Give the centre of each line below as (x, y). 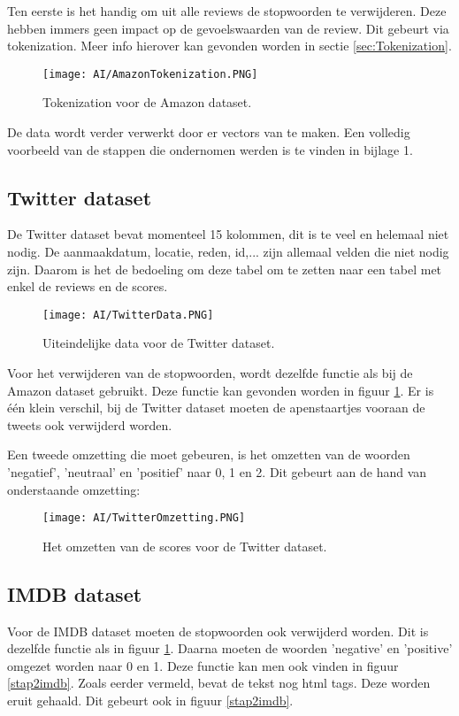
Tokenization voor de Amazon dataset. (147, 102)
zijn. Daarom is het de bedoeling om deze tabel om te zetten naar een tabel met (225, 269)
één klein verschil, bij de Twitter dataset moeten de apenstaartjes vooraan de (216, 408)
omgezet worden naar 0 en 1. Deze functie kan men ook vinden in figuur (203, 665)
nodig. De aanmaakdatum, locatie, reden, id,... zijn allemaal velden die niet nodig (228, 252)
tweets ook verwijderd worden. (90, 424)
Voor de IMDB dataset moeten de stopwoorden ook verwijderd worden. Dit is (218, 631)
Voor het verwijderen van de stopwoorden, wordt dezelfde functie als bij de (210, 373)
